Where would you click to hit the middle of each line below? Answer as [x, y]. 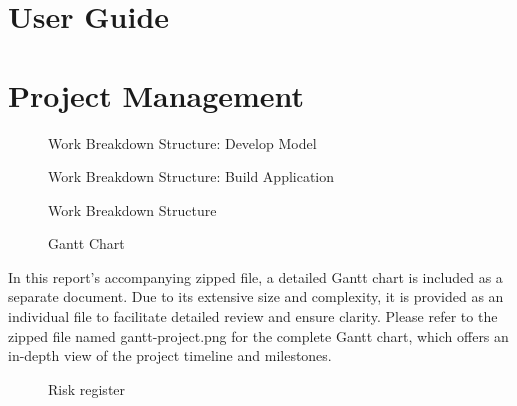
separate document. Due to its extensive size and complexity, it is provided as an [256, 296]
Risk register [87, 388]
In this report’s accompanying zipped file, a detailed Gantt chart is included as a [255, 276]
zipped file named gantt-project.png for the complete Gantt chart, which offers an [258, 335]
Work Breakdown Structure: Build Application [191, 176]
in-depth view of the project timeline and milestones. [170, 355]
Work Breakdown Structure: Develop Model [182, 142]
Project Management [156, 94]
